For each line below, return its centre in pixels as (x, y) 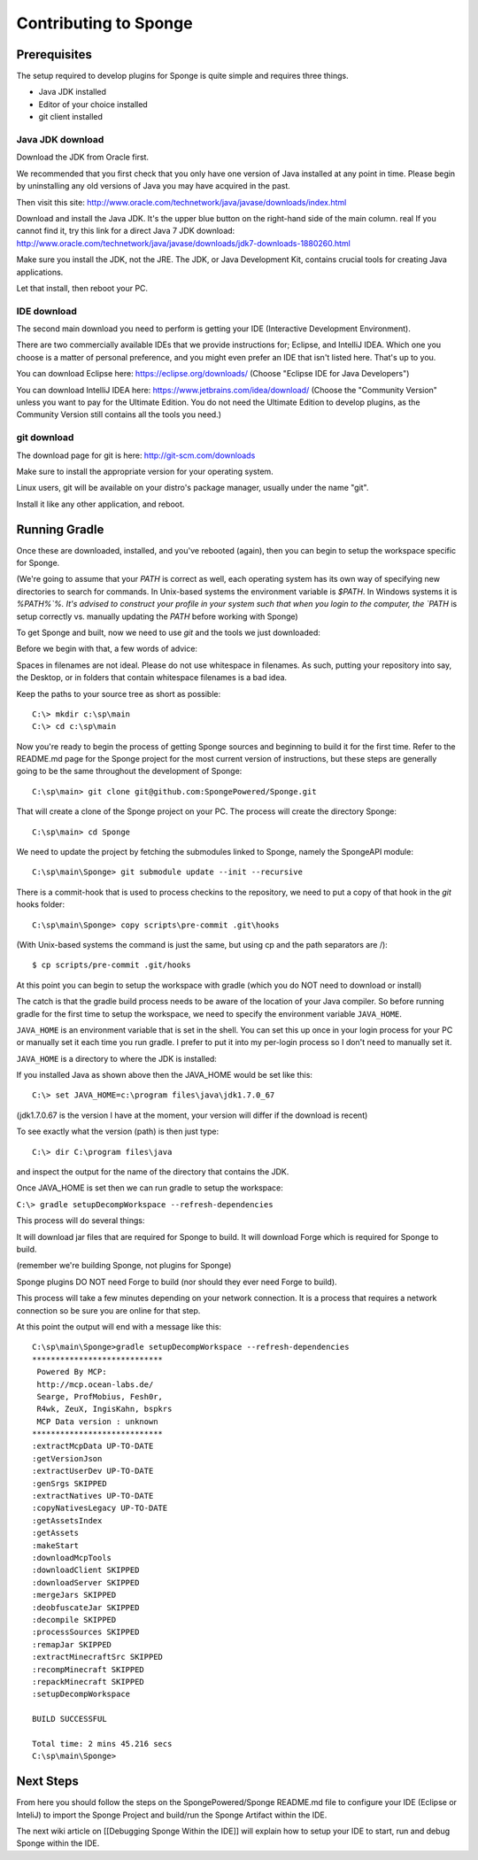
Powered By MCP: (72, 1372)
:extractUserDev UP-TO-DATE (93, 1471)
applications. (40, 272)
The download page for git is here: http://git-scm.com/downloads (136, 455)
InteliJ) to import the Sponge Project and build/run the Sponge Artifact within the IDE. (172, 1815)
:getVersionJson (67, 1458)
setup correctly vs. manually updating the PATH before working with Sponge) (157, 616)
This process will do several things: (81, 1221)
